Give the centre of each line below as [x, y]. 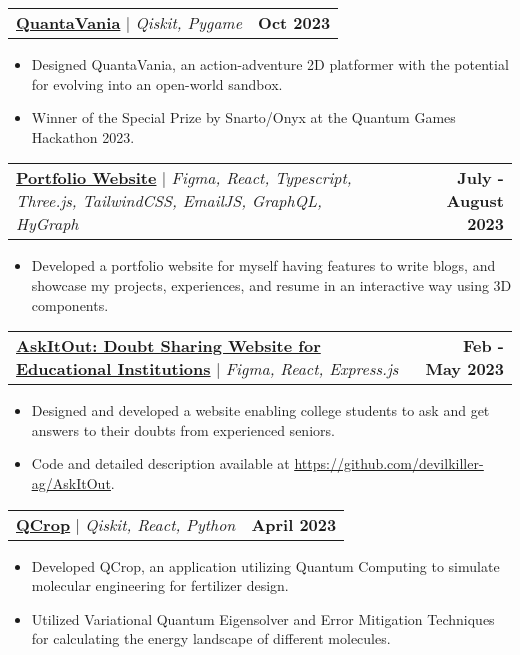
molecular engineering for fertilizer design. [160, 585]
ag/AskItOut [71, 482]
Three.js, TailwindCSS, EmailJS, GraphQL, [169, 201]
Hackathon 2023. [83, 136]
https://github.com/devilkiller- [389, 463]
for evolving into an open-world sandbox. [157, 83]
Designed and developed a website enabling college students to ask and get [260, 410]
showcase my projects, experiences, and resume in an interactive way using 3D [271, 284]
